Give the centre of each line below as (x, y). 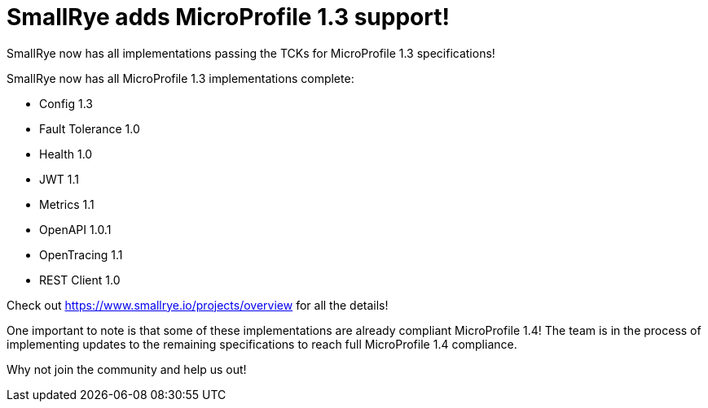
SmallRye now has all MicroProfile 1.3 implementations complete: (180, 78)
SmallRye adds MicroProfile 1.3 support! (228, 17)
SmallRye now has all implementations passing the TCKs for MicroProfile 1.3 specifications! (251, 53)
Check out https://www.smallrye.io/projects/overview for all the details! (198, 305)
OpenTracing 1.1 (81, 254)
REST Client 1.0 (80, 280)
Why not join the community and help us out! (127, 369)
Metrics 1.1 (67, 204)
